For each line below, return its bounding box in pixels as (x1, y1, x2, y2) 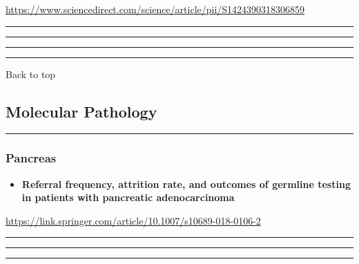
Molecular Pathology (6, 100, 157, 122)
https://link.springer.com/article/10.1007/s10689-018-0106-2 (6, 213, 261, 227)
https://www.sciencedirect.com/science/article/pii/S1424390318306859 (6, 2, 305, 16)
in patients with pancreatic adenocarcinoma (21, 190, 235, 205)
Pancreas (6, 149, 57, 167)
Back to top (6, 66, 56, 81)
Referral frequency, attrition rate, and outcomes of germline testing (21, 176, 351, 191)
